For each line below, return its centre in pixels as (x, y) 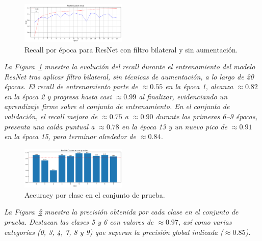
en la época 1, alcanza (199, 86)
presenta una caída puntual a (49, 126)
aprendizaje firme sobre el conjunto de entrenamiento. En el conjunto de (117, 106)
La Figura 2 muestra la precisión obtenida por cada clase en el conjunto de (121, 212)
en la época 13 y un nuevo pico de (174, 126)
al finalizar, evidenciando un (183, 96)
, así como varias (205, 222)
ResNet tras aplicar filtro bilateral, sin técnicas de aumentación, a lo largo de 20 (129, 76)
